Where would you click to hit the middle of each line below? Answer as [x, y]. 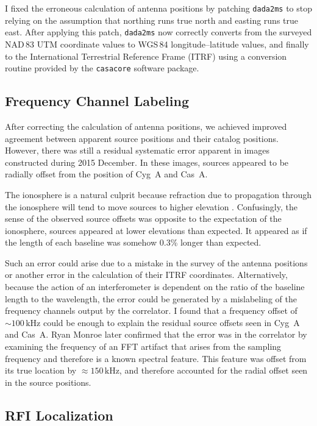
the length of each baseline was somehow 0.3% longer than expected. [133, 242]
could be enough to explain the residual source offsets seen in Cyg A [171, 322]
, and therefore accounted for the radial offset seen [213, 370]
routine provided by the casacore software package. [102, 68]
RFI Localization [59, 415]
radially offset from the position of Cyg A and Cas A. [106, 174]
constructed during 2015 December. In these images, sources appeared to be [147, 162]
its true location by [41, 370]
